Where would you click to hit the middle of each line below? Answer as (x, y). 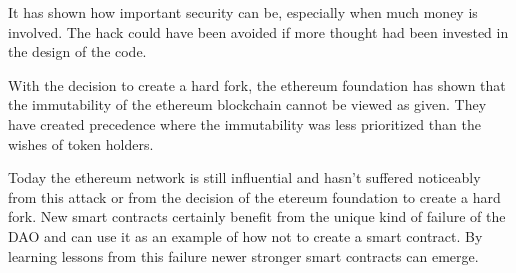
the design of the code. (77, 51)
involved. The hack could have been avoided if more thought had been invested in (258, 31)
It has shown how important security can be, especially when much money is (243, 12)
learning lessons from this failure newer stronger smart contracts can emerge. (243, 255)
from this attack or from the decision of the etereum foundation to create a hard (254, 196)
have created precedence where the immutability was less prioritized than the (244, 123)
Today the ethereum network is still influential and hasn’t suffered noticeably (244, 177)
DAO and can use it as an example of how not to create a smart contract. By (245, 235)
